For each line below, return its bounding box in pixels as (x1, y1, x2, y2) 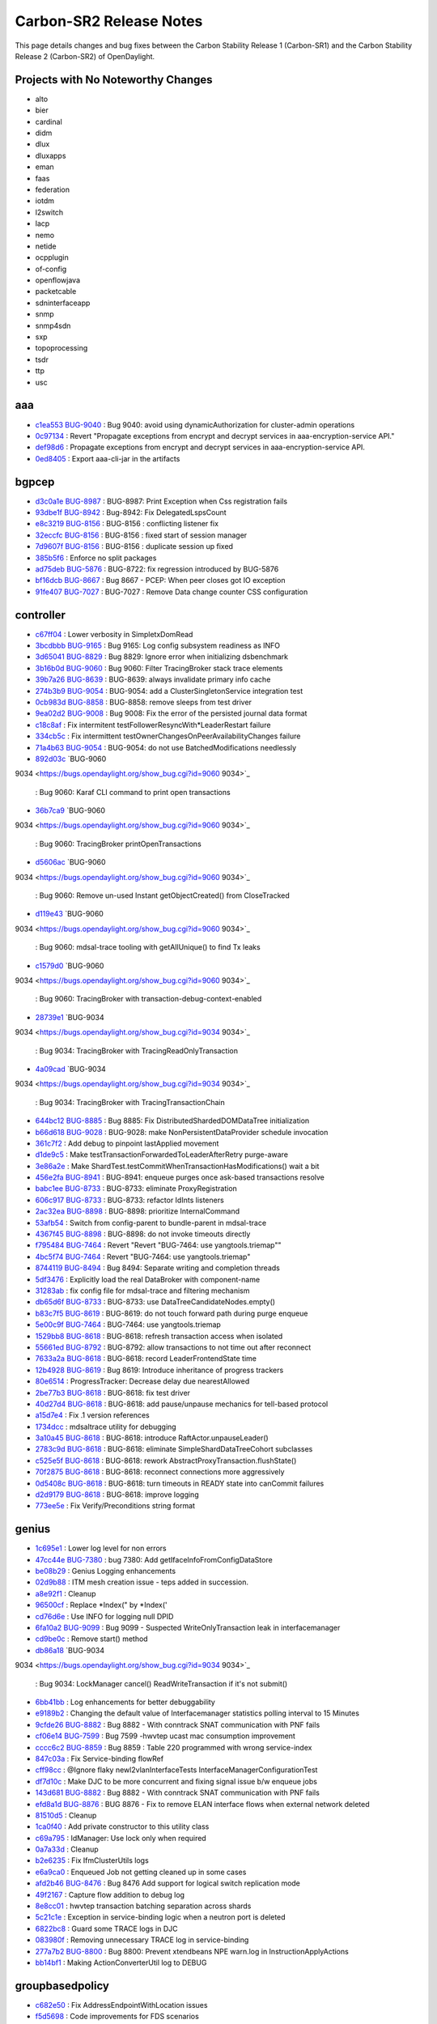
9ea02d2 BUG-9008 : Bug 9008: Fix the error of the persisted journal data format (35, 708, 308, 718)
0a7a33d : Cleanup (35, 1844, 99, 1854)
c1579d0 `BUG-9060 (35, 960, 104, 971)
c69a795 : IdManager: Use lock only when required (35, 1833, 206, 1843)
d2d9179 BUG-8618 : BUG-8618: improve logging (35, 1490, 199, 1499)
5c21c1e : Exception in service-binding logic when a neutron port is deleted (35, 1912, 286, 1922)
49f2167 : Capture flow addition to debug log (35, 1890, 185, 1899)
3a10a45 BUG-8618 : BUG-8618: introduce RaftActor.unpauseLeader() (35, 1433, 269, 1443)
